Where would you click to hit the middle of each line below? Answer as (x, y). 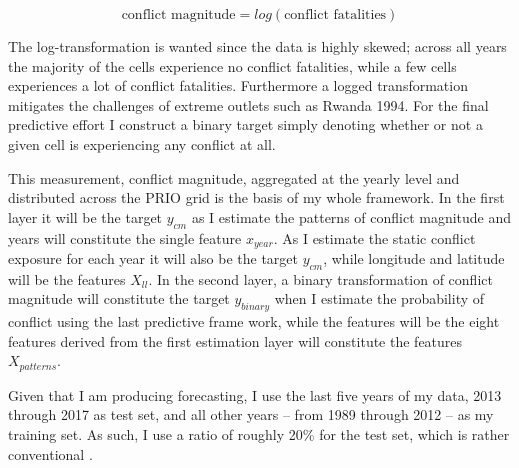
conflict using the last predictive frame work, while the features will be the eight (254, 321)
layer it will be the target (85, 216)
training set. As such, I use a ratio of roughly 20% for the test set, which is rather (259, 434)
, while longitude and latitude (414, 258)
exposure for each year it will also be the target (153, 258)
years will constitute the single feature (125, 237)
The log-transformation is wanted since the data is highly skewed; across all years (257, 46)
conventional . (50, 453)
